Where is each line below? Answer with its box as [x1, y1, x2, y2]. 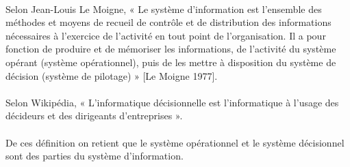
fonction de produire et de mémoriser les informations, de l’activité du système [5, 42, 336, 56]
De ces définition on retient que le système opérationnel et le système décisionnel [5, 135, 345, 149]
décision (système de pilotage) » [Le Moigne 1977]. [5, 68, 218, 82]
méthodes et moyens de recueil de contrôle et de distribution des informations [5, 15, 332, 29]
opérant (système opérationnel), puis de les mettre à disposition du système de [5, 55, 336, 69]
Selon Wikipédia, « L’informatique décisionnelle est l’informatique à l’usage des [5, 95, 339, 109]
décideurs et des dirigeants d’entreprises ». [5, 108, 183, 123]
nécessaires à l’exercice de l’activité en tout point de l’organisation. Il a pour [5, 28, 326, 42]
